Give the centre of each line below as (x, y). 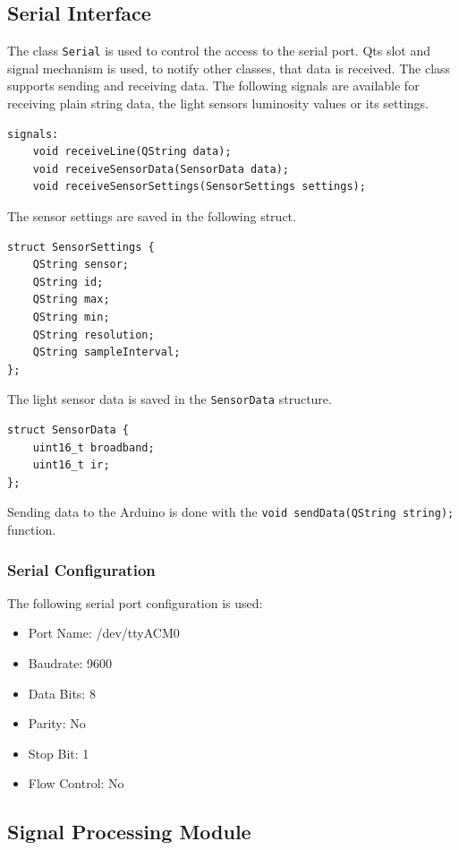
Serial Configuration (81, 569)
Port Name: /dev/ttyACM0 (104, 633)
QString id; (68, 282)
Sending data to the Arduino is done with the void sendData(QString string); (231, 512)
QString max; (71, 300)
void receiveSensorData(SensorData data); (161, 169)
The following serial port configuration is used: (135, 602)
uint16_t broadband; (93, 447)
